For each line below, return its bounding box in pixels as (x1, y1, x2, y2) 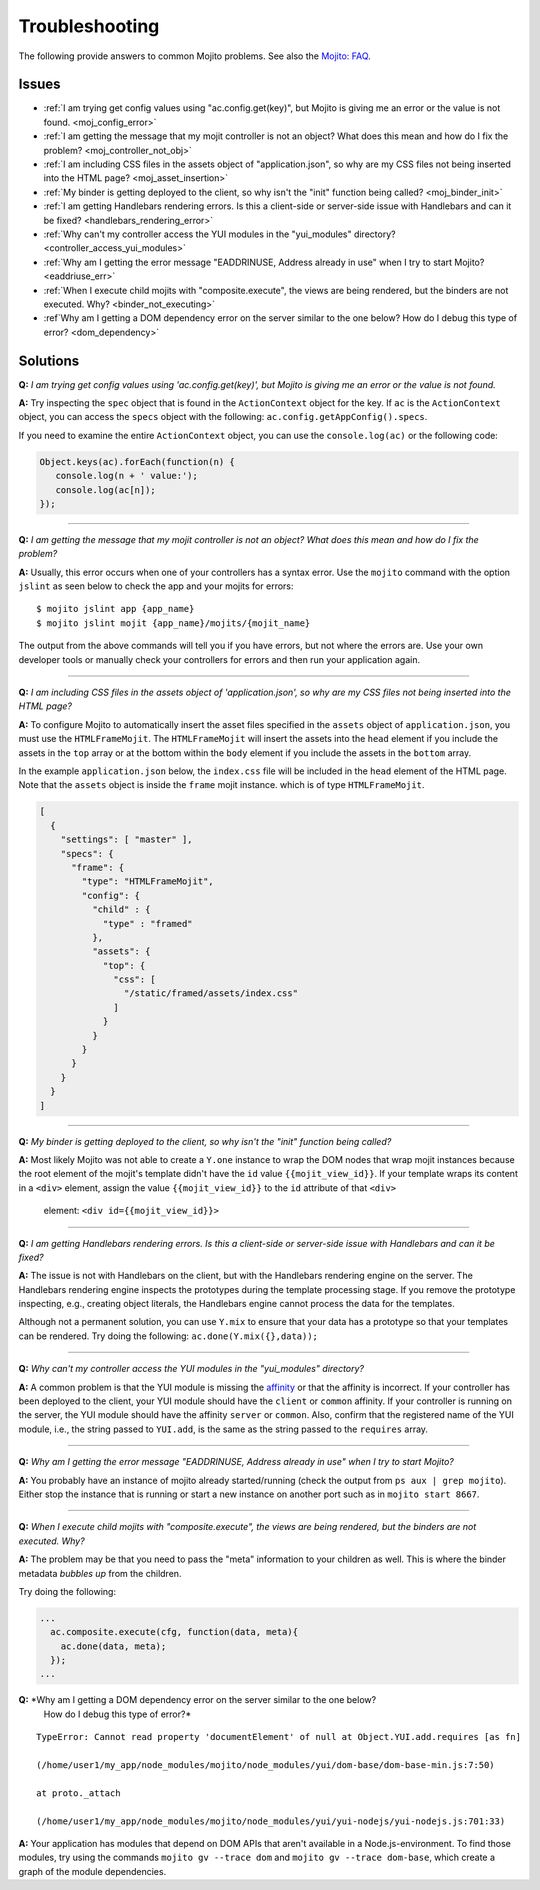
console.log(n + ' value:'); (55, 470, 199, 482)
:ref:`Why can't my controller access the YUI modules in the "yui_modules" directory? (43, 228, 396, 240)
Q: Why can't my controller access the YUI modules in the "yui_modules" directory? (18, 1363, 365, 1375)
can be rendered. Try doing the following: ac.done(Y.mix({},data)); (18, 1330, 319, 1342)
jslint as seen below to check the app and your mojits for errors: (18, 580, 294, 592)
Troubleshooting (18, 15, 160, 37)
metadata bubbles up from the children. (18, 1567, 182, 1579)
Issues (18, 76, 61, 93)
